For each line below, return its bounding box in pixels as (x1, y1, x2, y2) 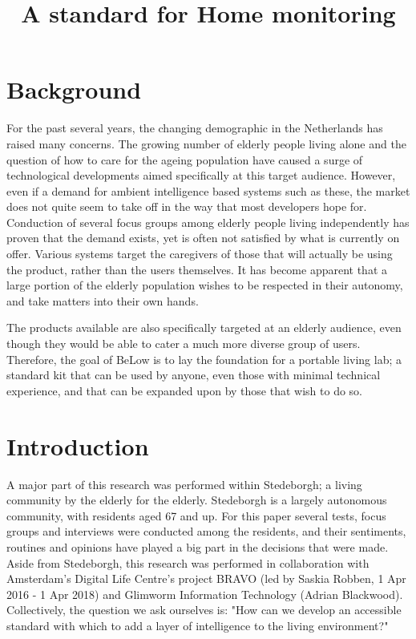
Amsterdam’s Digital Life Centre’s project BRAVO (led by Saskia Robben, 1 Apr (6, 570, 406, 587)
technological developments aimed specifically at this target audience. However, (6, 167, 396, 184)
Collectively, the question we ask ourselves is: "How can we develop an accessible (6, 601, 402, 618)
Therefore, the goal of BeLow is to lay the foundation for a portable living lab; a (6, 350, 402, 367)
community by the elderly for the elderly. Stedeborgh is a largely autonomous (6, 491, 387, 508)
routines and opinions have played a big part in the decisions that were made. (6, 538, 389, 555)
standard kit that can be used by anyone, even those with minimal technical (6, 366, 381, 383)
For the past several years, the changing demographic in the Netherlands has (6, 119, 383, 136)
